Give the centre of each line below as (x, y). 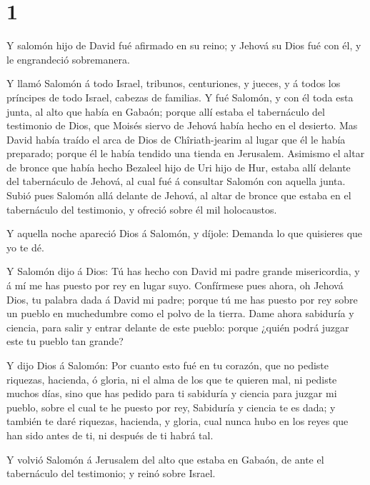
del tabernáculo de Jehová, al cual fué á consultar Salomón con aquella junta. (176, 181)
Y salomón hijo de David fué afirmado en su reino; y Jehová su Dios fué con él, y (184, 45)
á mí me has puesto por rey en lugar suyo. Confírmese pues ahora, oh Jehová (175, 285)
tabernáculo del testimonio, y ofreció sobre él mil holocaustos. (142, 209)
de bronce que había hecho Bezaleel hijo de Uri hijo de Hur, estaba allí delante (179, 167)
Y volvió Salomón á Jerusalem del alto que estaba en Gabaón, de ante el (165, 459)
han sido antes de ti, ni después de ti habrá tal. (110, 435)
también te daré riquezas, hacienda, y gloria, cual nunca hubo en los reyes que (177, 421)
